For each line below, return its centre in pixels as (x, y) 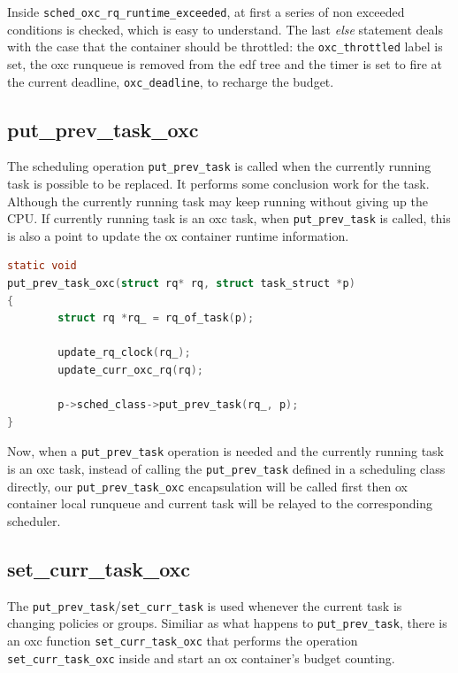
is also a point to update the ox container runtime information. (178, 235)
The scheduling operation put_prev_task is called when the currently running (219, 166)
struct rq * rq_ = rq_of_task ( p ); (156, 318)
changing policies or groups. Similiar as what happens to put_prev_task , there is (227, 623)
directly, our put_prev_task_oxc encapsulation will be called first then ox (207, 486)
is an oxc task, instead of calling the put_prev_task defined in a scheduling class (226, 469)
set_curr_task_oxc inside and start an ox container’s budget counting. (201, 658)
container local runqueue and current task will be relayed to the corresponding (220, 503)
